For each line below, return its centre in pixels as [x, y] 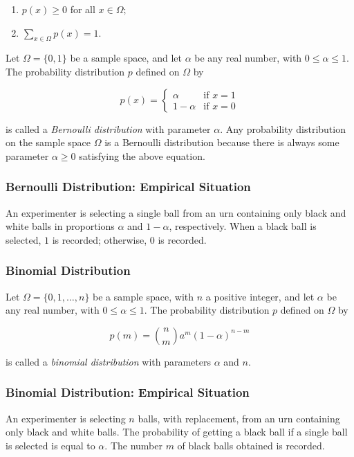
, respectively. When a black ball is [243, 226]
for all [83, 9]
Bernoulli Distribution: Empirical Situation [128, 187]
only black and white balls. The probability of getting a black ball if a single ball [177, 432]
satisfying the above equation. [142, 155]
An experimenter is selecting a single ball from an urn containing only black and [176, 212]
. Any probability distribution [283, 128]
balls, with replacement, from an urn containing [239, 418]
